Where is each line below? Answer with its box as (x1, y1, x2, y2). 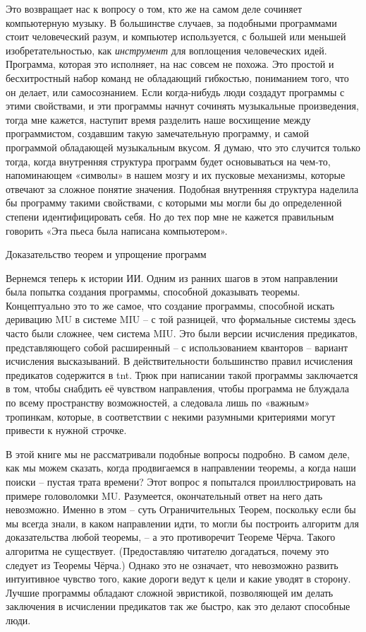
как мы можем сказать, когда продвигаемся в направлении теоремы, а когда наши (6, 460, 356, 475)
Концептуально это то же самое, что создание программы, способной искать (6, 298, 335, 312)
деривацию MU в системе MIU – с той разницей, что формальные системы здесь (6, 312, 356, 327)
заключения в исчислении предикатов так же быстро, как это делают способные (6, 599, 350, 614)
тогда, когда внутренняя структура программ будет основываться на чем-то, (6, 153, 331, 168)
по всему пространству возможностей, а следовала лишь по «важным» (6, 395, 310, 410)
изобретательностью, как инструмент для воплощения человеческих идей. (6, 42, 327, 57)
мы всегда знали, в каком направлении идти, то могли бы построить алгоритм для (6, 515, 359, 530)
